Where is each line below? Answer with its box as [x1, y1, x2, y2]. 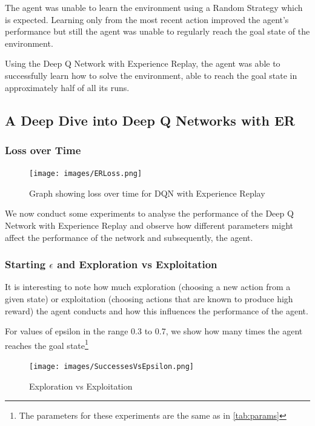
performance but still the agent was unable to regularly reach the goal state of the [5, 25, 310, 38]
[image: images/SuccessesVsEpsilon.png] [29, 362, 194, 371]
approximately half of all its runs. [5, 81, 130, 93]
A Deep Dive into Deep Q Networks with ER [5, 110, 295, 129]
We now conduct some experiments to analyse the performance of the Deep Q [5, 207, 294, 220]
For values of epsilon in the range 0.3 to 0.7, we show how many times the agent [5, 325, 303, 337]
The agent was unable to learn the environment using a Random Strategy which [5, 1, 303, 13]
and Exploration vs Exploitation [57, 257, 217, 272]
